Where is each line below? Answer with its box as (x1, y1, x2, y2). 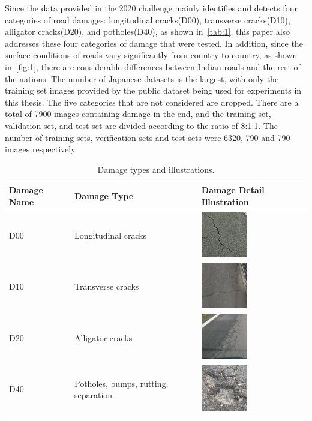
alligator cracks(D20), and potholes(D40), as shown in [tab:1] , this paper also (5, 25, 290, 38)
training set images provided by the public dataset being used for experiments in (5, 84, 302, 97)
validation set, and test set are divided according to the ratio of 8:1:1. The (5, 119, 278, 131)
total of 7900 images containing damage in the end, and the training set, (5, 107, 271, 120)
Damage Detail (201, 184, 265, 196)
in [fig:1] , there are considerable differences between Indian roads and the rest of (5, 60, 301, 73)
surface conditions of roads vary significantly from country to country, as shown (5, 49, 298, 61)
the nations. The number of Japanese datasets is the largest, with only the (5, 72, 279, 85)
